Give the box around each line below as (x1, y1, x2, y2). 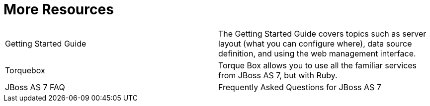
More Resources (3, 1, 114, 18)
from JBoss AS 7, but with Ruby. (218, 70, 338, 80)
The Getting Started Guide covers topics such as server (218, 28, 427, 39)
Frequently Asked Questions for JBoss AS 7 (218, 82, 381, 92)
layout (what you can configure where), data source (218, 38, 412, 49)
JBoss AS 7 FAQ (5, 82, 65, 92)
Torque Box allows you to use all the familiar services (218, 60, 417, 70)
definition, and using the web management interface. (218, 48, 416, 58)
